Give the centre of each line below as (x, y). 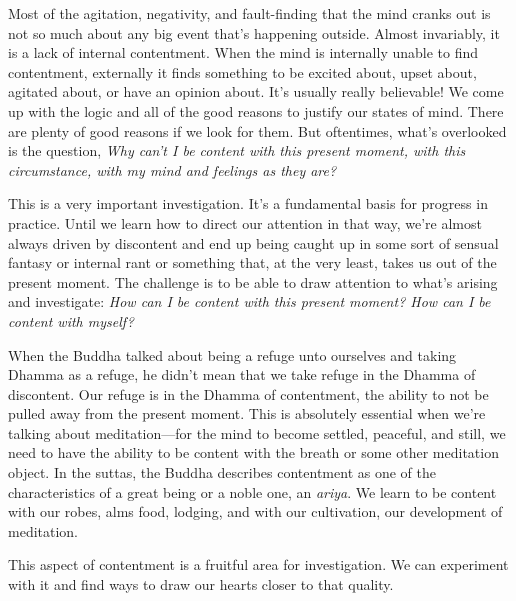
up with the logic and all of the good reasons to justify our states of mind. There (256, 110)
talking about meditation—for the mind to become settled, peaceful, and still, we (257, 432)
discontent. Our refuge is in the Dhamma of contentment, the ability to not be (248, 393)
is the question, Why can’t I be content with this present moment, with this (237, 150)
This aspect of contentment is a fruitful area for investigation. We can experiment (258, 564)
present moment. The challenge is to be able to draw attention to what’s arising (253, 281)
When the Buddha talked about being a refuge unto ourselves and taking (232, 354)
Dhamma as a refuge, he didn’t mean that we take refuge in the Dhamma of (242, 374)
